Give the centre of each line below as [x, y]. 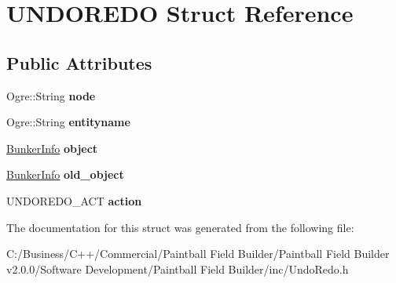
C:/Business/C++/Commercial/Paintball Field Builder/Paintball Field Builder [198, 254]
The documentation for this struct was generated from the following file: [180, 227]
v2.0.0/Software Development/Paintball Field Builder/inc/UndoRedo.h [178, 268]
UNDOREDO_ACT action [74, 200]
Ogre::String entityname [68, 122]
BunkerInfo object [52, 148]
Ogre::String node [51, 95]
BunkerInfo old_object [65, 174]
